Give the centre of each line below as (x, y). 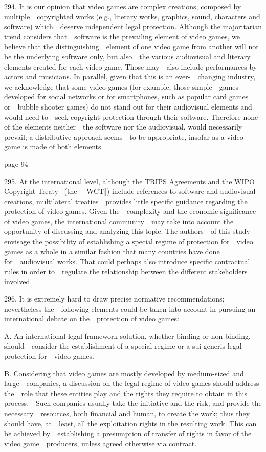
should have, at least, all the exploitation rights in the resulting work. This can (130, 423)
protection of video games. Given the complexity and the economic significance (130, 211)
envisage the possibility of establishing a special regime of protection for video (129, 241)
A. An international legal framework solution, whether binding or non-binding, (127, 336)
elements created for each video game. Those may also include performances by (131, 66)
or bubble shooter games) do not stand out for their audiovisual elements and (128, 106)
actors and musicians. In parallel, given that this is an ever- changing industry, (130, 77)
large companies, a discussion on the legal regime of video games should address (132, 383)
